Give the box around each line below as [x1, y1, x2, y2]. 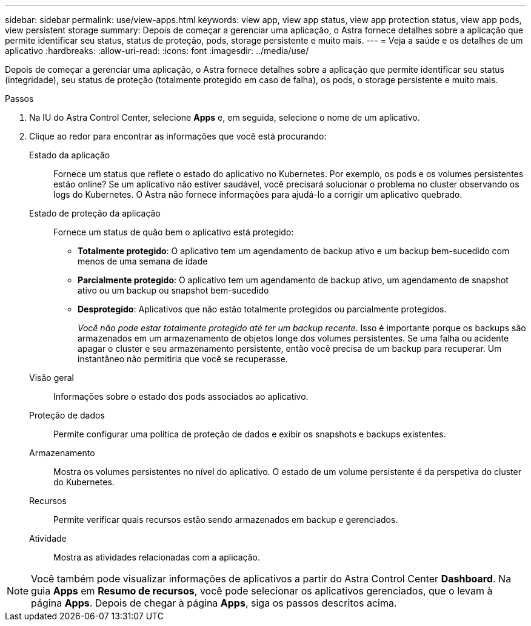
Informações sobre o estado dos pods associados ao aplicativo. [53, 391, 309, 402]
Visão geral [29, 372, 74, 383]
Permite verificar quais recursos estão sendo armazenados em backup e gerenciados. [53, 514, 398, 525]
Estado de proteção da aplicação [29, 208, 161, 218]
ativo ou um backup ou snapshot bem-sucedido [78, 285, 269, 295]
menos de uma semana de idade [78, 256, 208, 266]
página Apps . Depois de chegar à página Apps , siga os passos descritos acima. [31, 597, 397, 609]
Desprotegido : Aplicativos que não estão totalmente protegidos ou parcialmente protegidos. [78, 304, 447, 314]
